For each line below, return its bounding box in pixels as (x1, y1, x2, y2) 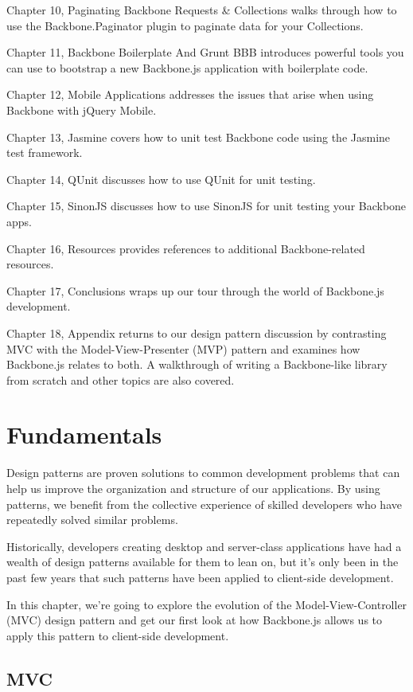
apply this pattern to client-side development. (6, 627, 229, 643)
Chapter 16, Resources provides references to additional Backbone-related (6, 240, 365, 256)
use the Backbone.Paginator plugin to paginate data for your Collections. (6, 17, 364, 33)
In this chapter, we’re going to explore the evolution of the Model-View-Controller (6, 596, 407, 612)
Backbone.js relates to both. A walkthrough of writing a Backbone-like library (6, 356, 388, 373)
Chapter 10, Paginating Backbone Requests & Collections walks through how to (6, 2, 397, 18)
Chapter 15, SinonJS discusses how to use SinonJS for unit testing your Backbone (6, 197, 407, 214)
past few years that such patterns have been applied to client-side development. (6, 569, 394, 585)
